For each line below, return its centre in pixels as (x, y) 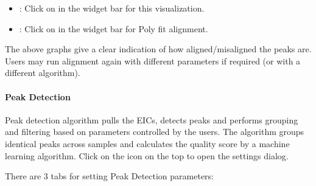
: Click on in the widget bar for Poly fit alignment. (114, 28)
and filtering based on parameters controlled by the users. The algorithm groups (155, 132)
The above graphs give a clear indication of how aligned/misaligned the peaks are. (158, 49)
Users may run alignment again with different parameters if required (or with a (153, 60)
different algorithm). (43, 73)
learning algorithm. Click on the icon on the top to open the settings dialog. (147, 155)
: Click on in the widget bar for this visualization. (112, 8)
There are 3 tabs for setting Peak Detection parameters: (109, 176)
